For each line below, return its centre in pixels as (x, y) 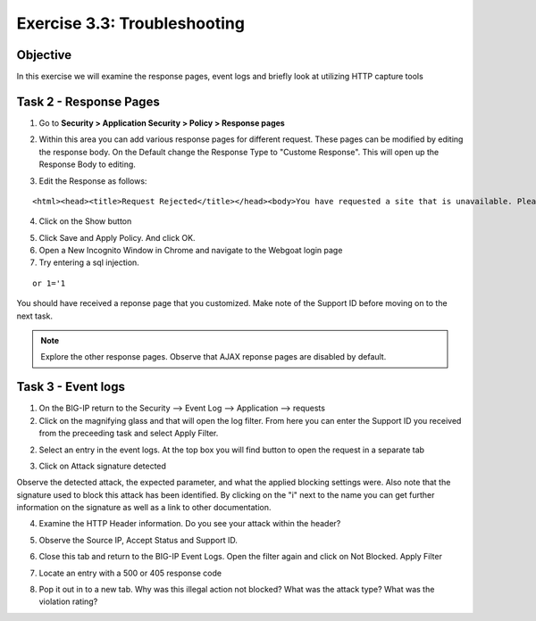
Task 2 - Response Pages (88, 101)
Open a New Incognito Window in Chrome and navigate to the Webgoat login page (191, 251)
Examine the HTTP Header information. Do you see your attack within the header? (190, 524)
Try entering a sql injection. (89, 262)
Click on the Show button (85, 221)
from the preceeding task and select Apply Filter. (129, 434)
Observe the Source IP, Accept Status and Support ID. (138, 540)
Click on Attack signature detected (103, 466)
